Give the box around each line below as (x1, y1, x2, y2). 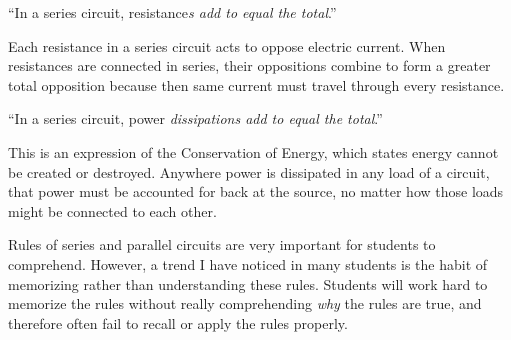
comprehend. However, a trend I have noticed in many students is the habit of (8, 253, 488, 274)
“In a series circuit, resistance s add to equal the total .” (8, 2, 337, 22)
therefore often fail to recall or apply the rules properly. (8, 312, 348, 333)
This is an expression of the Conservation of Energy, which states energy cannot (8, 141, 499, 162)
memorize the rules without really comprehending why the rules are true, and (8, 293, 482, 314)
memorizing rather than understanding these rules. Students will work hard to (8, 273, 488, 294)
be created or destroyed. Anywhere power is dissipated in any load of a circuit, (8, 161, 490, 182)
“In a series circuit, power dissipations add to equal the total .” (8, 108, 383, 129)
